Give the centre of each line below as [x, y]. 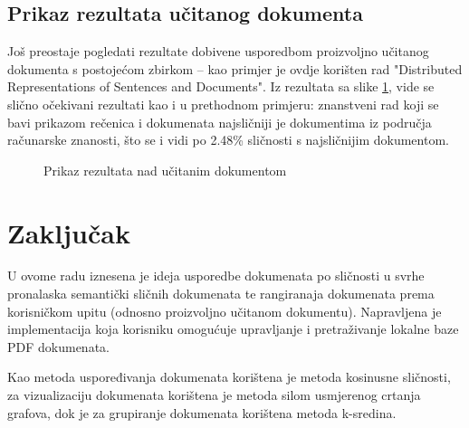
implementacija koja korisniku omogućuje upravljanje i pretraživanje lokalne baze [233, 329]
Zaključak [69, 232]
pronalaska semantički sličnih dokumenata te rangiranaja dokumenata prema [221, 294]
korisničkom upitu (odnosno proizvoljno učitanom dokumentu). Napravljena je [225, 311]
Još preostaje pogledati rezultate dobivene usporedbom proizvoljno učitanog [218, 51]
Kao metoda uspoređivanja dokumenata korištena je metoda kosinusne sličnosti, [229, 377]
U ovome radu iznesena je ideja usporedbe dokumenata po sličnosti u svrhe [216, 276]
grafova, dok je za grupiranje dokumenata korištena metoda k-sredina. [202, 412]
